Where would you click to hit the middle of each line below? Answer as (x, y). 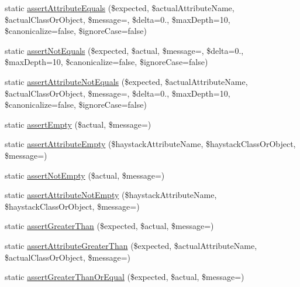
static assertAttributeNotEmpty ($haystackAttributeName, (111, 195)
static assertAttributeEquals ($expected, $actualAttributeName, (120, 8)
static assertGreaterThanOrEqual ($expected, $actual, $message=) (125, 277)
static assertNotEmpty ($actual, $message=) (85, 175)
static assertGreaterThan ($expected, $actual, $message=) (109, 226)
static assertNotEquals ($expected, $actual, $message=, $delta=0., (124, 50)
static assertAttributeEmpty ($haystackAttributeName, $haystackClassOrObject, (150, 144)
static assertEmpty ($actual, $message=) (78, 124)
